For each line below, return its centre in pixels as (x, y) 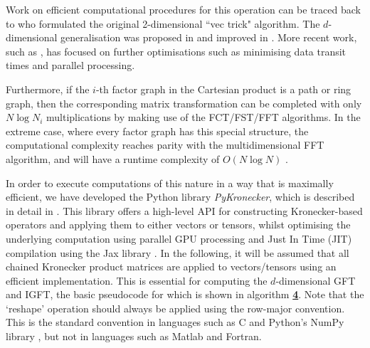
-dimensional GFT (316, 280)
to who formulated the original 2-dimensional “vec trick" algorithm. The (163, 23)
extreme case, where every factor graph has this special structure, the (157, 131)
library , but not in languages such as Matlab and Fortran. (134, 336)
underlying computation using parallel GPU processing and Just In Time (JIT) (179, 238)
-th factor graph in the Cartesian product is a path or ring (223, 89)
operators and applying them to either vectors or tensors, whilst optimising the (178, 225)
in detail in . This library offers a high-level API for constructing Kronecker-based (184, 210)
